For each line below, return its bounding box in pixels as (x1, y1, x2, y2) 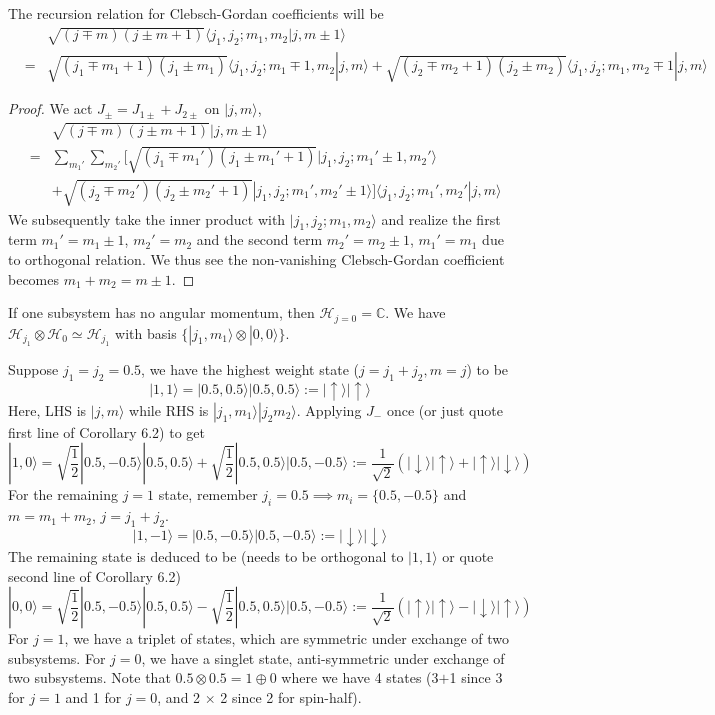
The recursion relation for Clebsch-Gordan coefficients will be (8, 3, 384, 23)
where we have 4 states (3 (281, 667, 439, 688)
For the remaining (8, 484, 118, 505)
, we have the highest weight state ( (141, 359, 359, 379)
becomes (8, 268, 60, 289)
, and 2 (157, 686, 201, 707)
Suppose (8, 359, 59, 379)
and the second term (196, 229, 323, 250)
